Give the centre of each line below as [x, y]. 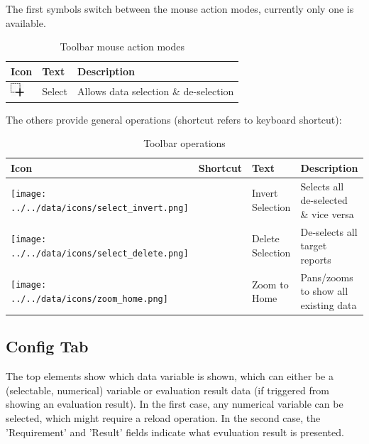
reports [316, 259]
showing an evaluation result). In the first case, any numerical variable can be [175, 404]
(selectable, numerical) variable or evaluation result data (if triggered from [167, 390]
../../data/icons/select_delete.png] [100, 254]
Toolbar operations [184, 143]
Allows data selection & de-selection [156, 91]
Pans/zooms [327, 277]
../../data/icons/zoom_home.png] [89, 299]
